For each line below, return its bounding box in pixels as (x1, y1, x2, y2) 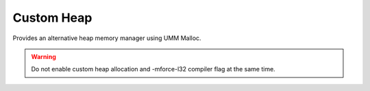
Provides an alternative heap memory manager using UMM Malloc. (12, 34, 201, 42)
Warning (31, 52, 56, 60)
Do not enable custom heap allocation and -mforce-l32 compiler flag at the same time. (31, 65, 275, 73)
